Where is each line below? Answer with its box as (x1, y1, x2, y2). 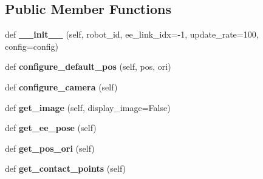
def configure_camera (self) (5, 80, 118, 93)
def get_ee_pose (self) (5, 121, 97, 134)
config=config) (5, 39, 58, 52)
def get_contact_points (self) (5, 162, 126, 175)
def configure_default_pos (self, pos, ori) (5, 60, 171, 73)
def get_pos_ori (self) (5, 141, 95, 154)
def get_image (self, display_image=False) (5, 101, 171, 113)
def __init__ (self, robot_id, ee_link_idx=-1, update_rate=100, (5, 28, 259, 41)
